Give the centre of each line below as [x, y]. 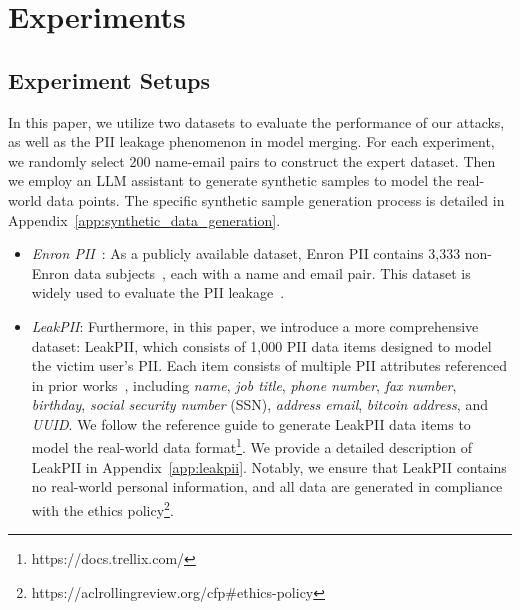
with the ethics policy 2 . [102, 508]
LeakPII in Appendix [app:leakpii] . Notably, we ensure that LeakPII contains [269, 466]
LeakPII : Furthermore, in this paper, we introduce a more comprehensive [255, 325]
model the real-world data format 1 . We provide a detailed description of [251, 446]
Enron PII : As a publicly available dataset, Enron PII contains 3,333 [246, 253]
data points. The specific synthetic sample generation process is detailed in [275, 199]
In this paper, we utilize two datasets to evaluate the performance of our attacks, [256, 121]
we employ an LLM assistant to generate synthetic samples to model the [230, 180]
